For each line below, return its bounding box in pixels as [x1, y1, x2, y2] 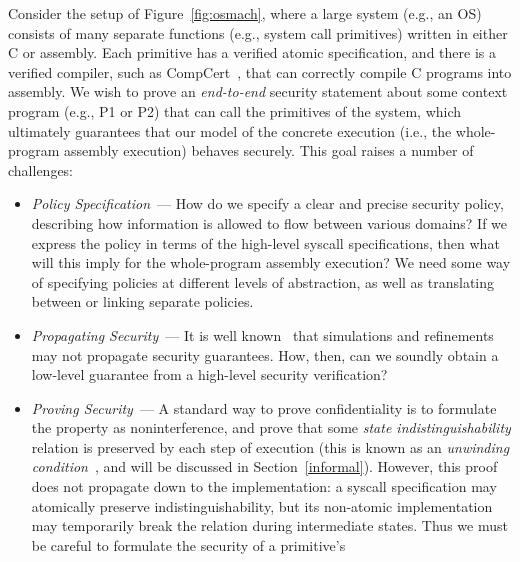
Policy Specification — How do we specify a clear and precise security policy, [31, 193, 504, 214]
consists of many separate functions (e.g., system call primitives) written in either [8, 22, 508, 43]
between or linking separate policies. [31, 291, 254, 312]
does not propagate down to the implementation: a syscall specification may [31, 476, 497, 497]
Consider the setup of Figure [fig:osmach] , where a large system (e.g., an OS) [8, 3, 482, 23]
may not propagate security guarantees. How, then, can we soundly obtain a [31, 344, 499, 365]
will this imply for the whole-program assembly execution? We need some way [31, 252, 511, 273]
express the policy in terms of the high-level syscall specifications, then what [31, 232, 500, 253]
